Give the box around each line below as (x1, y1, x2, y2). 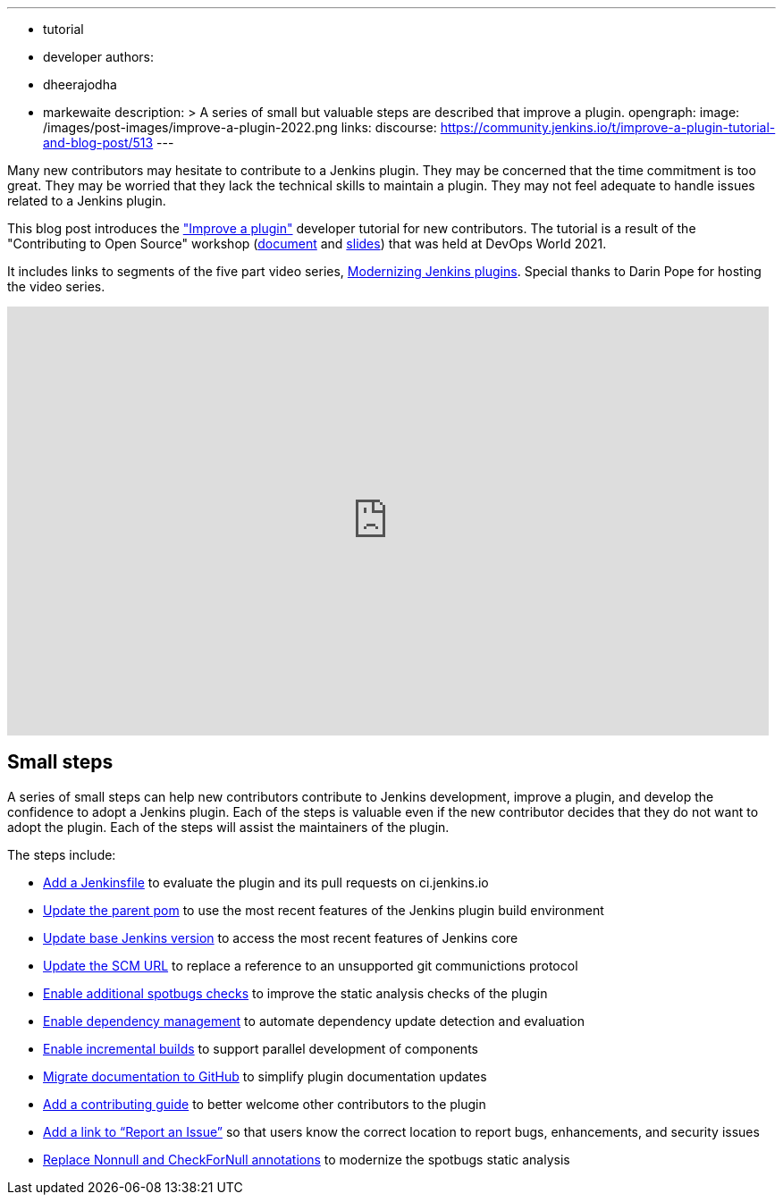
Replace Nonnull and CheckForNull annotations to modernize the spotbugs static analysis (43, 1151, 570, 1167)
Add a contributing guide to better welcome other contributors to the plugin (43, 1096, 486, 1112)
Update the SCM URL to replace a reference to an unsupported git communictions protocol (43, 957, 578, 973)
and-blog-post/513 (43, 135, 154, 150)
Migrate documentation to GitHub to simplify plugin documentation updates (43, 1068, 487, 1084)
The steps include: (7, 846, 116, 862)
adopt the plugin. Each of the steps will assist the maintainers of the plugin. (7, 819, 450, 835)
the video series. (7, 279, 105, 294)
